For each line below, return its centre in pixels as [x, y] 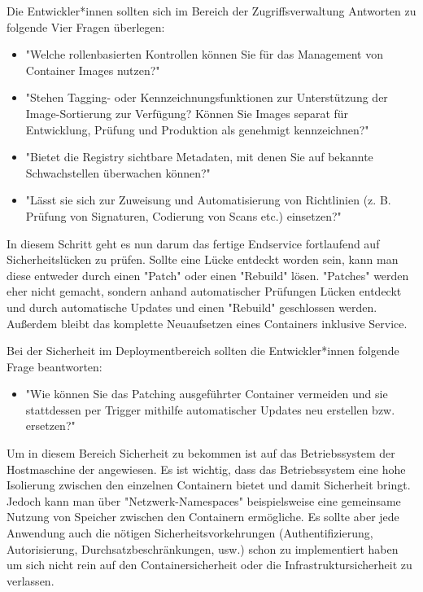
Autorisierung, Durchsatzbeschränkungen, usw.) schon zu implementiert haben [203, 548]
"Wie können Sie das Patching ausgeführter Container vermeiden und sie [207, 394]
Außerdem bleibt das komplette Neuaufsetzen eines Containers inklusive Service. [207, 323]
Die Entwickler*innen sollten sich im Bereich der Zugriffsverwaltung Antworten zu [211, 11]
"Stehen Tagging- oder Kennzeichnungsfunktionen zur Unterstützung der [207, 97]
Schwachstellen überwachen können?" [118, 172]
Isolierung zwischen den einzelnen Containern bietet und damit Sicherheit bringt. [209, 485]
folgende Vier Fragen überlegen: [86, 26]
